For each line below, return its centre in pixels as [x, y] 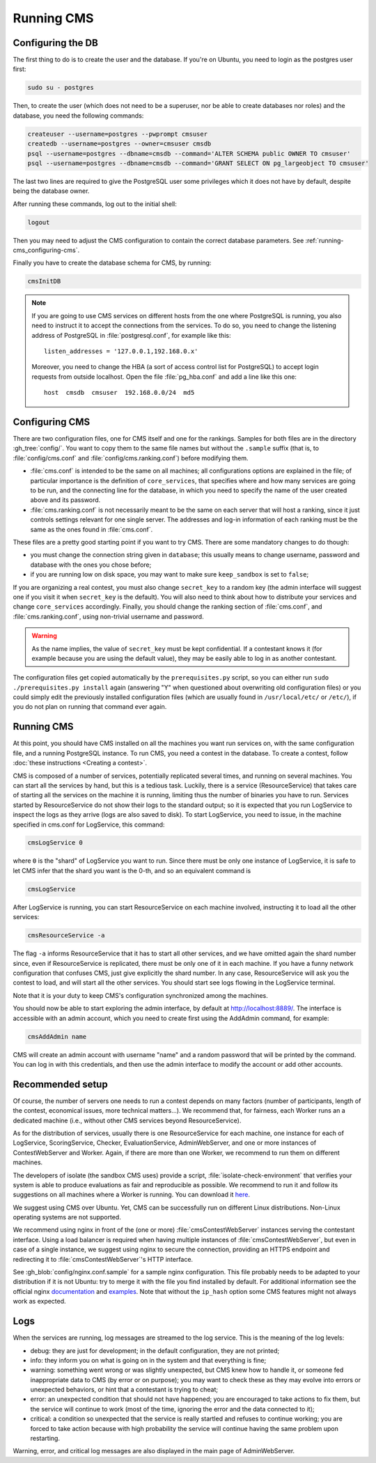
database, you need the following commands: [78, 116]
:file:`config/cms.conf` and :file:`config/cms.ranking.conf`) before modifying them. [131, 458]
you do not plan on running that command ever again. [90, 707]
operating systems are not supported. [67, 1217]
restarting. [45, 1439]
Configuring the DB [56, 43]
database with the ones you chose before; [91, 565]
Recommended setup [60, 1084]
